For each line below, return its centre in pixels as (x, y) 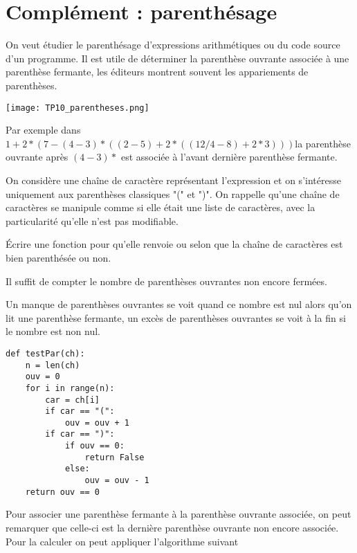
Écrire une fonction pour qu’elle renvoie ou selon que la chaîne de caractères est (174, 244)
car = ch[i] (73, 400)
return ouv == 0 (63, 492)
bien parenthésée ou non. (58, 257)
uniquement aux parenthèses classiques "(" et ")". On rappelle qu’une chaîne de (173, 193)
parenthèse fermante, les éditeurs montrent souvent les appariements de (157, 72)
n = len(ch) (53, 365)
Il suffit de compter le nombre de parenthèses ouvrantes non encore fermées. (166, 281)
